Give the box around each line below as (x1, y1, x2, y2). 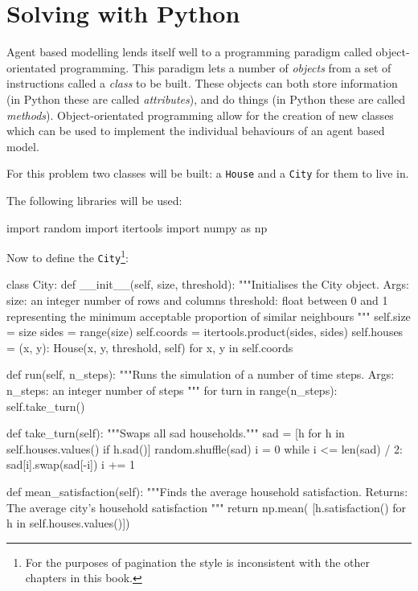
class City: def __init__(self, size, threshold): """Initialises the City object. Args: (6, 276, 409, 293)
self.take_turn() (6, 397, 85, 414)
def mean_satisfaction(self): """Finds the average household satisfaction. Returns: (6, 482, 408, 499)
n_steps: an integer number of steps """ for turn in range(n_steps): (6, 382, 338, 398)
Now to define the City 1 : (6, 247, 129, 265)
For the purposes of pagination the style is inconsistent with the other (25, 553, 370, 570)
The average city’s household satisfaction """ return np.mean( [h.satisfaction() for (6, 499, 407, 515)
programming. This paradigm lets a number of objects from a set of (59, 59, 391, 76)
